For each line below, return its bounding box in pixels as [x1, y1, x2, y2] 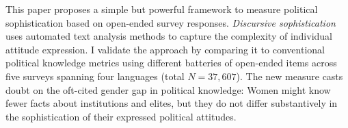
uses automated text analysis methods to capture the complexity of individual [5, 29, 332, 43]
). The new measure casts [236, 68, 343, 83]
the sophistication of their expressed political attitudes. [5, 109, 237, 123]
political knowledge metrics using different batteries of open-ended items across [5, 55, 337, 70]
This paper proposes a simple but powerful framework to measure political [5, 2, 318, 16]
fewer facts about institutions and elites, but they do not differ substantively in [5, 96, 338, 110]
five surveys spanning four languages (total [5, 68, 185, 83]
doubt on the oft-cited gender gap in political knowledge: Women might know [5, 82, 331, 97]
